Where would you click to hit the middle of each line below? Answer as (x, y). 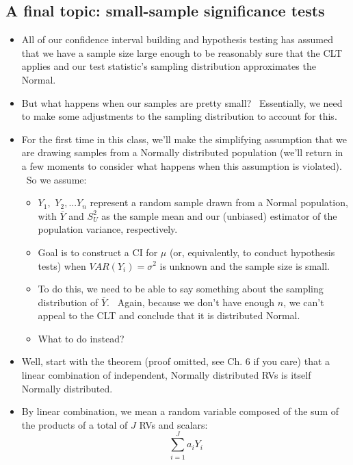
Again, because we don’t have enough (196, 302)
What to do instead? (81, 338)
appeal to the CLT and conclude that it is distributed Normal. (169, 315)
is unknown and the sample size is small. (245, 265)
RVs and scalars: (173, 424)
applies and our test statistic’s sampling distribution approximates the (169, 66)
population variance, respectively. (108, 229)
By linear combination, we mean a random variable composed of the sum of (180, 411)
